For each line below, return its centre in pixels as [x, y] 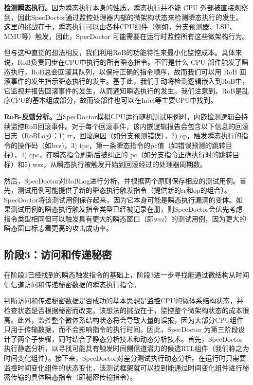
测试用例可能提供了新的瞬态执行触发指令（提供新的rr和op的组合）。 [124, 190]
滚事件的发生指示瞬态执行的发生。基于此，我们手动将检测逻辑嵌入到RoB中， [126, 81]
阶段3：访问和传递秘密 [58, 254]
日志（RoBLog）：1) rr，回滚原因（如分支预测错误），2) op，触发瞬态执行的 [123, 136]
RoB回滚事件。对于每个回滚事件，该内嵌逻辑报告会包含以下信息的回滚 [136, 126]
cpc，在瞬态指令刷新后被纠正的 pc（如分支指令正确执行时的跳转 [131, 155]
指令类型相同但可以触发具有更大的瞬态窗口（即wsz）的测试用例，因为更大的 [125, 218]
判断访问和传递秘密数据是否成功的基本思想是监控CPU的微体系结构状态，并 [124, 301]
